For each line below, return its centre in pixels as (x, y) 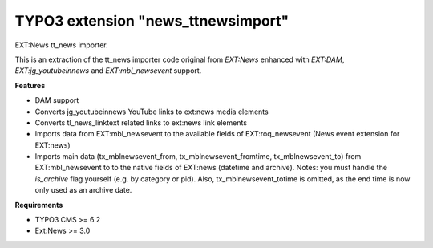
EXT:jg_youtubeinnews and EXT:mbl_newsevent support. (108, 71)
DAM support (57, 100)
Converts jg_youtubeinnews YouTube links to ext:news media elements (152, 112)
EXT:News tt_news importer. (61, 45)
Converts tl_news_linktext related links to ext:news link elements (141, 122)
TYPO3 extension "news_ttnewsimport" (152, 21)
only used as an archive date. (83, 190)
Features (30, 85)
